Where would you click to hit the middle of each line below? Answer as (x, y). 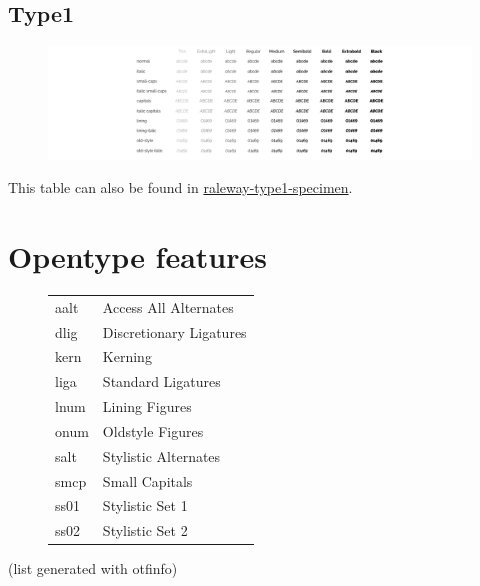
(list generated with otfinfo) (93, 568)
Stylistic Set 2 (145, 530)
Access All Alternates (168, 306)
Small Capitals (147, 480)
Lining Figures (147, 406)
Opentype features (138, 256)
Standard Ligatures (161, 381)
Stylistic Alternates (161, 455)
